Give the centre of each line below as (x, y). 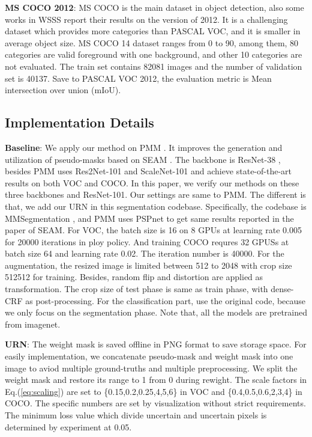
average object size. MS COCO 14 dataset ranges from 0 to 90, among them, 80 (152, 42)
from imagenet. (33, 324)
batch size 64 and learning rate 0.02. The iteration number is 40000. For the (145, 253)
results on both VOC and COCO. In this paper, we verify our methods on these (152, 182)
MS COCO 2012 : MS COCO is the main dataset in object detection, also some (154, 7)
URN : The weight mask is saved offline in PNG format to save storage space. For (156, 344)
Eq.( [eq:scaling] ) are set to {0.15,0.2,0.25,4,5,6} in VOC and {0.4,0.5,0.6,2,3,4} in (154, 391)
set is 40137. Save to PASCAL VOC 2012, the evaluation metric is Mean (138, 78)
